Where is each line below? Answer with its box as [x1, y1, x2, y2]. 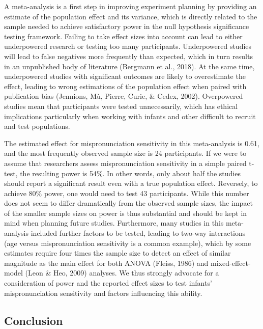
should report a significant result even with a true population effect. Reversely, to [4, 178, 258, 188]
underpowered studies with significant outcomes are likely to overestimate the [4, 71, 246, 81]
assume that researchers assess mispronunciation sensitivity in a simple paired [4, 157, 247, 168]
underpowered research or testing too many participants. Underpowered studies [4, 41, 252, 51]
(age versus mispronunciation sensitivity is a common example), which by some [4, 237, 251, 248]
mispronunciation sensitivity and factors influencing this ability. [4, 287, 202, 298]
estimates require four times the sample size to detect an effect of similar [4, 248, 231, 258]
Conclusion [4, 312, 63, 328]
